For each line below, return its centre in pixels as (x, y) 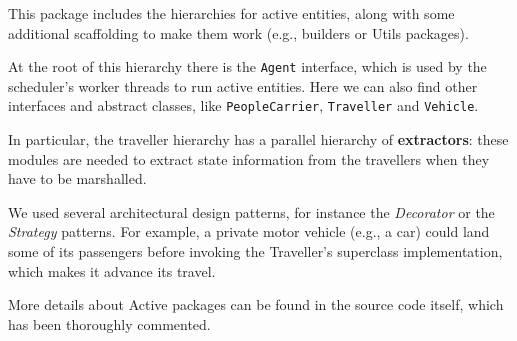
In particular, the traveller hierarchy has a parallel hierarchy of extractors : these (258, 139)
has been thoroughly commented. (109, 323)
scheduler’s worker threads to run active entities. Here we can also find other (243, 85)
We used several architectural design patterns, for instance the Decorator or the (251, 211)
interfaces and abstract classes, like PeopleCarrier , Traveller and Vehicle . (243, 105)
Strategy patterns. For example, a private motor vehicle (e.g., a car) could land (249, 231)
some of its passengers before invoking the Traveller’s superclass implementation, (255, 251)
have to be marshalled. (77, 178)
